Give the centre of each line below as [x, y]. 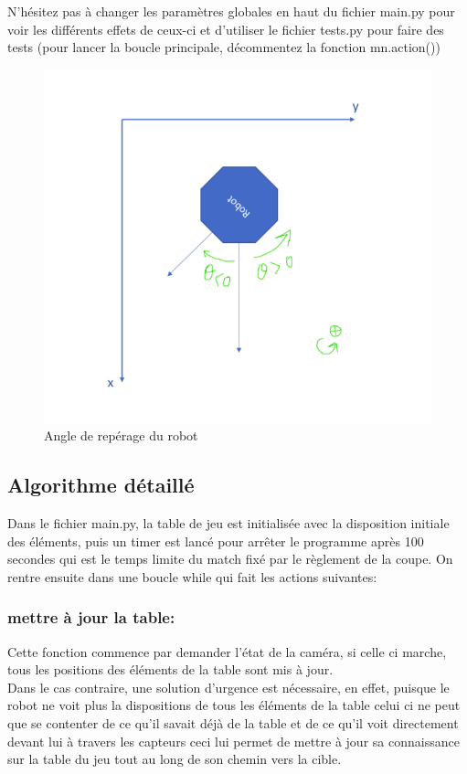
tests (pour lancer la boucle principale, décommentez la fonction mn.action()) [224, 47]
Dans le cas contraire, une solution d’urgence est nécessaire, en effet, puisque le [228, 687]
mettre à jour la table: [91, 617]
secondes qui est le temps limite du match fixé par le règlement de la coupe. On [230, 559]
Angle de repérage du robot [121, 435]
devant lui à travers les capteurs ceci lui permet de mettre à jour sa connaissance [233, 741]
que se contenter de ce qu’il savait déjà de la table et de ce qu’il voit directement [233, 723]
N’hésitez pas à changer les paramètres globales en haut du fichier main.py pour [231, 11]
